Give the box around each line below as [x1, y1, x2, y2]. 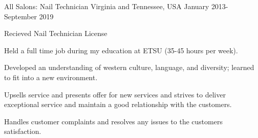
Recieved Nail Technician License [4, 28, 108, 39]
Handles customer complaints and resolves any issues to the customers [4, 116, 223, 126]
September [4, 11, 37, 21]
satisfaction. [4, 126, 41, 136]
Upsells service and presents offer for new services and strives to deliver [4, 89, 226, 99]
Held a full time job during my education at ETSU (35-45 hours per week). [4, 45, 238, 55]
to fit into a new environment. [4, 72, 98, 82]
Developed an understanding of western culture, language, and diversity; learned [4, 62, 254, 73]
